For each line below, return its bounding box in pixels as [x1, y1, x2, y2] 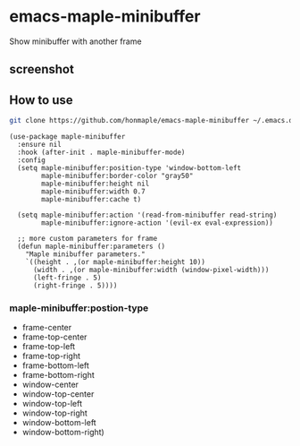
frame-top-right [21, 351, 81, 362]
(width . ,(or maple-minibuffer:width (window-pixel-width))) [32, 266, 270, 275]
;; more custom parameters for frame [17, 235, 158, 244]
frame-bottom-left [21, 360, 89, 371]
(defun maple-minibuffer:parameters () [17, 242, 166, 252]
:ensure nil [17, 141, 62, 150]
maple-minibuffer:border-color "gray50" [41, 172, 194, 181]
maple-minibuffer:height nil [41, 179, 150, 189]
